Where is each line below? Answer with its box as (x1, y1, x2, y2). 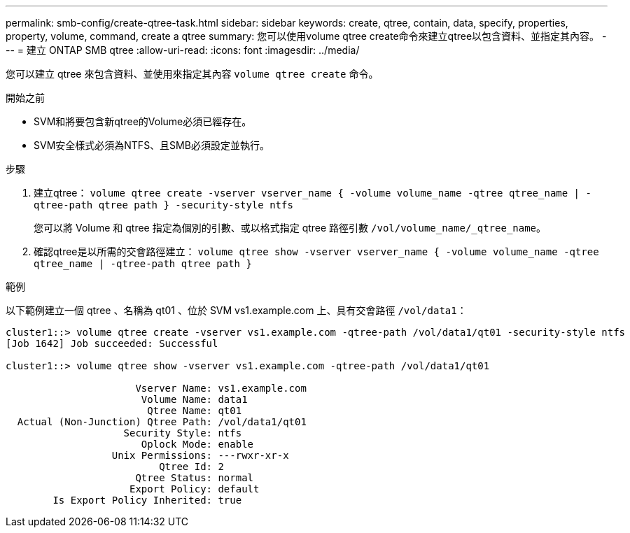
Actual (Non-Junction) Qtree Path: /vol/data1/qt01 (17, 416, 307, 427)
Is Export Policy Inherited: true (52, 495, 242, 506)
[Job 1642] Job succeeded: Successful (6, 338, 218, 349)
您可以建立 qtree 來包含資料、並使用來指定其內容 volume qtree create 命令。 (6, 68, 379, 80)
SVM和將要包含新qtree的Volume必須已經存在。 (34, 115, 252, 127)
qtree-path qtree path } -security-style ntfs (34, 199, 293, 211)
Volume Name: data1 (141, 394, 248, 405)
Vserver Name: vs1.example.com (135, 383, 307, 394)
